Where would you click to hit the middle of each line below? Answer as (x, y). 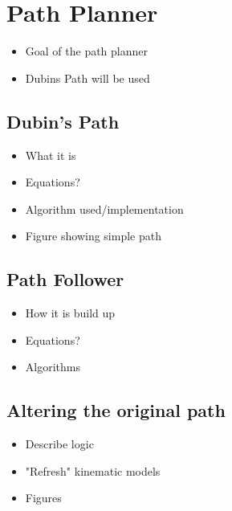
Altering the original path (116, 410)
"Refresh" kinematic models (93, 470)
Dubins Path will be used (88, 78)
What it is (51, 155)
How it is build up (70, 313)
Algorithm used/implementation (104, 208)
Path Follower (65, 279)
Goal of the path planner (87, 51)
